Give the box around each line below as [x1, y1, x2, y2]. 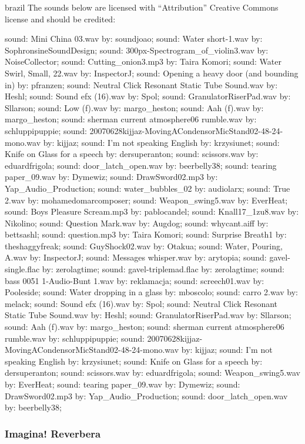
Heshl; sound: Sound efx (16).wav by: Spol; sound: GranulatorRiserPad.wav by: [5, 90, 291, 102]
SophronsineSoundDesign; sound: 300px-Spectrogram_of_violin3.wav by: [5, 44, 269, 56]
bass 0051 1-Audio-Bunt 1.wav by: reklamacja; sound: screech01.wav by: [5, 274, 264, 286]
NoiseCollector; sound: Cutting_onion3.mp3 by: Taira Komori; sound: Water [5, 55, 282, 68]
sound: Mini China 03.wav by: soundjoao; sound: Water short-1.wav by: [5, 32, 263, 45]
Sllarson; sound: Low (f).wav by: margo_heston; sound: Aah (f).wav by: [5, 101, 264, 113]
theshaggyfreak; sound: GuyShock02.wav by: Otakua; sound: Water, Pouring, [5, 239, 283, 252]
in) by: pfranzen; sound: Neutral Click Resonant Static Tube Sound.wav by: [5, 78, 278, 91]
